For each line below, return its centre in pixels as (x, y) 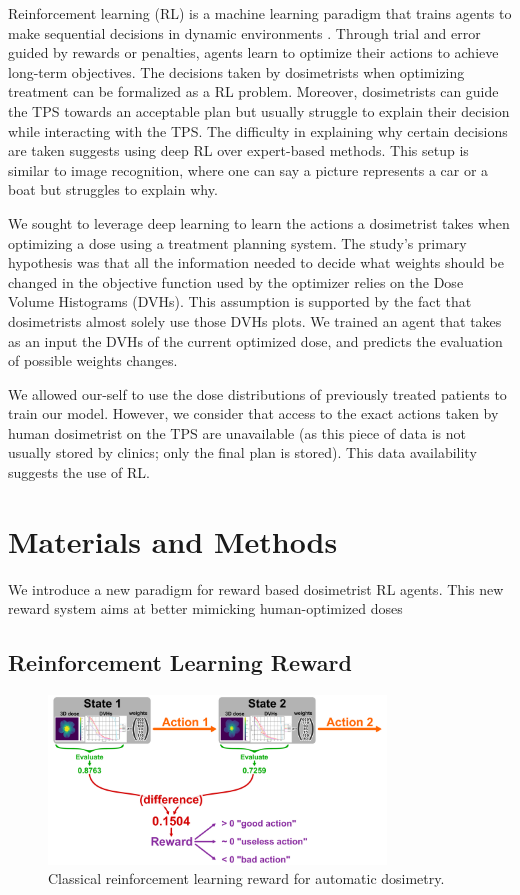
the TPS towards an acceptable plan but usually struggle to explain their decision (259, 110)
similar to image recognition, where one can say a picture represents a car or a (248, 169)
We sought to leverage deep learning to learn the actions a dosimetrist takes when (259, 222)
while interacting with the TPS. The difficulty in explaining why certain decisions (258, 130)
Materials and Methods (173, 540)
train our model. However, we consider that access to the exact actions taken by (253, 413)
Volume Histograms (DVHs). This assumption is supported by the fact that (240, 301)
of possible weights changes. (93, 360)
